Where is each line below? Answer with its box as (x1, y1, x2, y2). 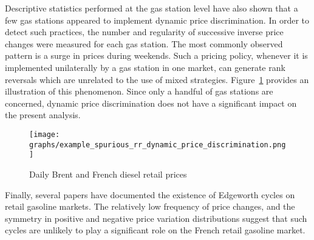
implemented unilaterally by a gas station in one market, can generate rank (5, 61, 285, 73)
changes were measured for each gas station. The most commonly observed (5, 37, 283, 50)
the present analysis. (5, 108, 81, 121)
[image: (29, 130, 60, 139)
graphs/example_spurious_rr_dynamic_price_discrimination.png (29, 140, 286, 149)
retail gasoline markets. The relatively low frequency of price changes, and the (5, 200, 295, 213)
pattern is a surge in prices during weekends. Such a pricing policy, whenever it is (5, 49, 308, 62)
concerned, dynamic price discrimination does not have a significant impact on (5, 96, 297, 109)
